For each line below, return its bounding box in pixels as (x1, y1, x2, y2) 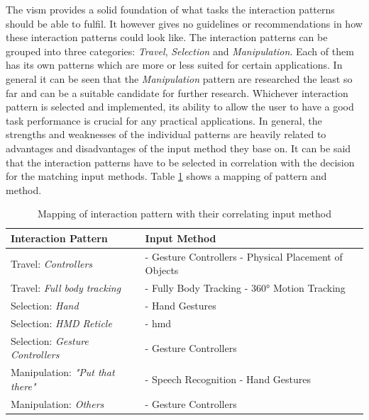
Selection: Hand (11, 298, 79, 313)
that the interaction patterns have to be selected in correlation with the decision (6, 154, 355, 169)
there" (11, 378, 36, 393)
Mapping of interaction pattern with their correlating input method (37, 206, 332, 221)
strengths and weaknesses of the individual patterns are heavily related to (6, 127, 326, 142)
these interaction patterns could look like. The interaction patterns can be (6, 30, 328, 45)
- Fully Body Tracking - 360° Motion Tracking (145, 280, 346, 295)
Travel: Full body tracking (11, 280, 121, 295)
